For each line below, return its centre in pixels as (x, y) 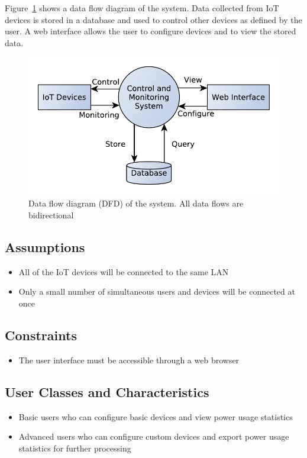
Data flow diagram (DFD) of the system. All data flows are (136, 203)
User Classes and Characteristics (107, 391)
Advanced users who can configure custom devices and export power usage (154, 436)
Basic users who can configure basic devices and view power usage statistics (156, 416)
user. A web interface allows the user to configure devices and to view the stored (151, 31)
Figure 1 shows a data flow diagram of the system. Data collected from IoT (142, 8)
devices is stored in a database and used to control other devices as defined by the (153, 19)
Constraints (41, 335)
